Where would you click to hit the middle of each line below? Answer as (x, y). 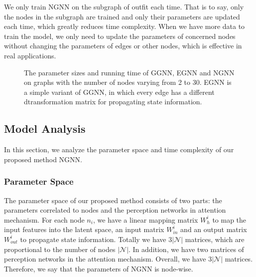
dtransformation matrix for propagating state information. (113, 102)
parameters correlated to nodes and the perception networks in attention (115, 210)
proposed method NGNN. (43, 159)
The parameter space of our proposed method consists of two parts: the (113, 200)
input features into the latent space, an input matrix (84, 229)
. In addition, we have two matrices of (186, 249)
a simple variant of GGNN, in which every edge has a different (119, 92)
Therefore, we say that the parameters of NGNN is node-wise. (99, 268)
